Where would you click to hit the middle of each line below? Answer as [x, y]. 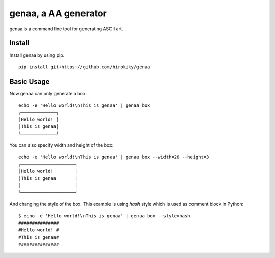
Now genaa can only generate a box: [48, 93]
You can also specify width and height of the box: [61, 145]
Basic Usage [30, 81]
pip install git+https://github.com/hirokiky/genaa [84, 67]
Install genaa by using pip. [37, 55]
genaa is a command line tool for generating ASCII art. [66, 29]
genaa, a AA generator [58, 13]
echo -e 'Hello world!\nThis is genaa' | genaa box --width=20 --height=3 [114, 157]
